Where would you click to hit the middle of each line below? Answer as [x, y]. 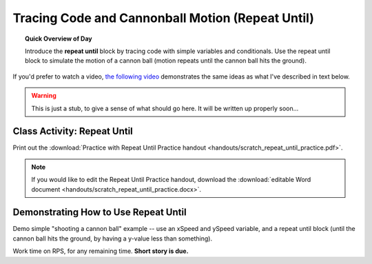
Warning [44, 96]
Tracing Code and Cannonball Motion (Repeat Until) [164, 18]
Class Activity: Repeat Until [73, 131]
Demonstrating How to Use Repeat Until [100, 213]
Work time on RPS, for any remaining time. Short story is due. [101, 251]
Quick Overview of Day [59, 39]
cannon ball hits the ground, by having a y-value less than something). [113, 238]
